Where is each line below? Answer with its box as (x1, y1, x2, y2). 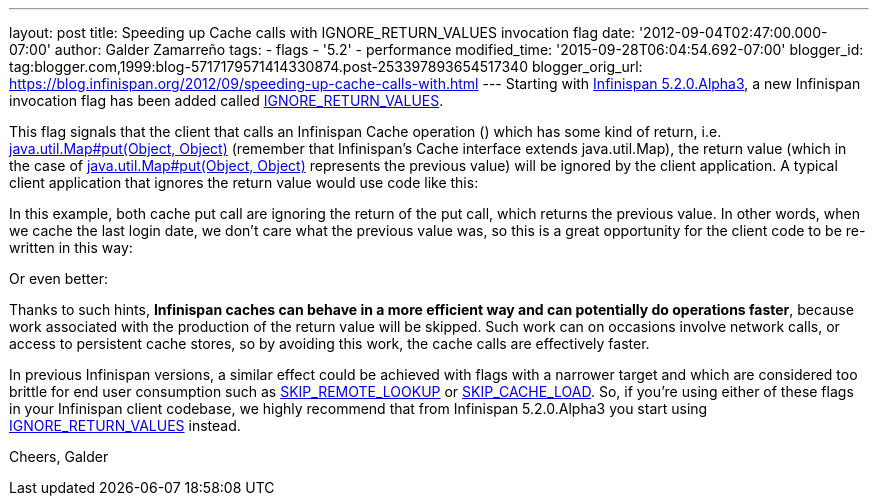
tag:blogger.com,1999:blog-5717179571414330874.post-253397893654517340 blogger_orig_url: (9, 58, 643, 75)
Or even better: (9, 270, 108, 287)
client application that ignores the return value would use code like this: (9, 174, 479, 191)
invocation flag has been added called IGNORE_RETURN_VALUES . (9, 92, 444, 109)
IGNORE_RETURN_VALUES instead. (9, 417, 241, 434)
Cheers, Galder (9, 448, 109, 465)
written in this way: (9, 239, 133, 256)
